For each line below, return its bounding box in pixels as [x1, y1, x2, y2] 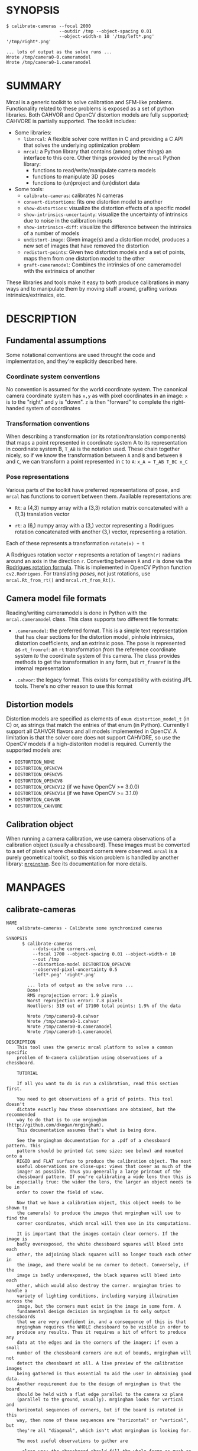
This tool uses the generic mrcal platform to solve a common [17, 1044, 173, 1051]
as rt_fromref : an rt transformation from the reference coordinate [14, 646, 176, 653]
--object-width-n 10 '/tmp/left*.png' [59, 33, 155, 39]
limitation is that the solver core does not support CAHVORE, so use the [6, 734, 180, 741]
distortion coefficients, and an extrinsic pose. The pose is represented [14, 639, 186, 646]
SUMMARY [6, 79, 62, 92]
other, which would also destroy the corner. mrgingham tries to [17, 1283, 181, 1289]
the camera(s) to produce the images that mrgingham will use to [17, 1210, 181, 1217]
